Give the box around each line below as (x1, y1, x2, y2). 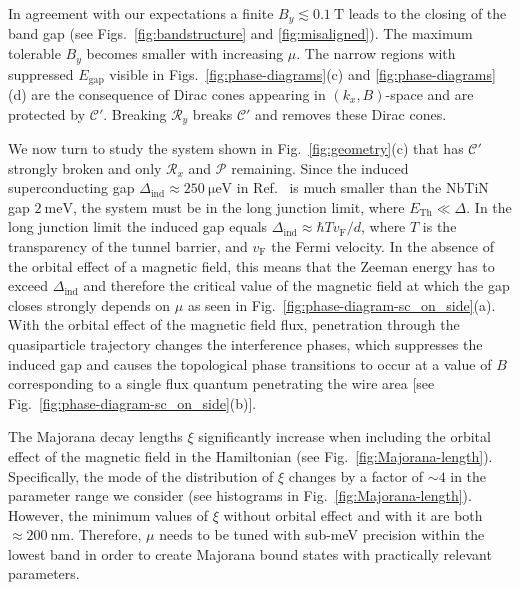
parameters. (8, 563, 80, 584)
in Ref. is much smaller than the (236, 177, 442, 198)
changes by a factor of (288, 465, 424, 486)
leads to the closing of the (348, 3, 507, 23)
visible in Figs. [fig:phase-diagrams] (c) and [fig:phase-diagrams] (109, 63, 496, 84)
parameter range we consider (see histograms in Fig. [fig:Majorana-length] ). (8, 485, 472, 506)
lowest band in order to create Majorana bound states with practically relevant (8, 543, 492, 564)
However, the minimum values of (8, 504, 208, 525)
